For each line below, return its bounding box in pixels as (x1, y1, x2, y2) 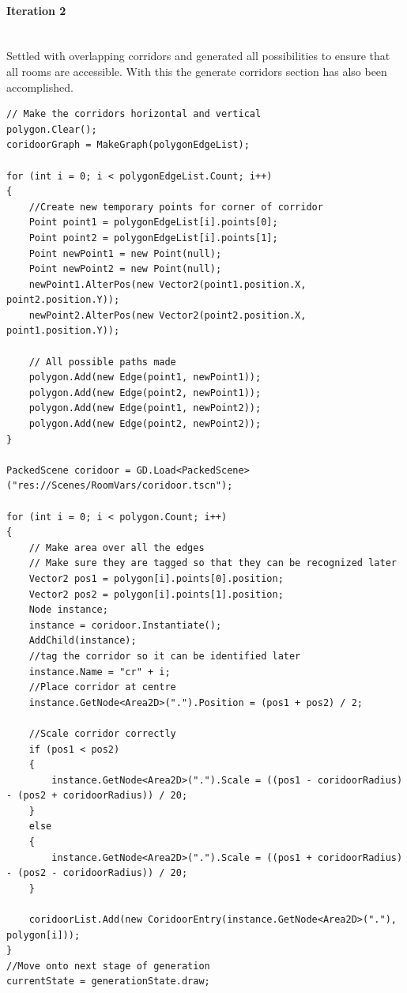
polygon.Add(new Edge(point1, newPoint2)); (28, 402, 262, 414)
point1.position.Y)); (6, 325, 120, 337)
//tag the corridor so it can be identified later (28, 650, 301, 662)
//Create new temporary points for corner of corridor (28, 201, 323, 213)
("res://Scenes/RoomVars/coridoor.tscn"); (6, 480, 233, 492)
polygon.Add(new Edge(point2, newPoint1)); (28, 387, 262, 398)
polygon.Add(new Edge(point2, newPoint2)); (28, 418, 262, 430)
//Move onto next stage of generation (6, 960, 210, 972)
